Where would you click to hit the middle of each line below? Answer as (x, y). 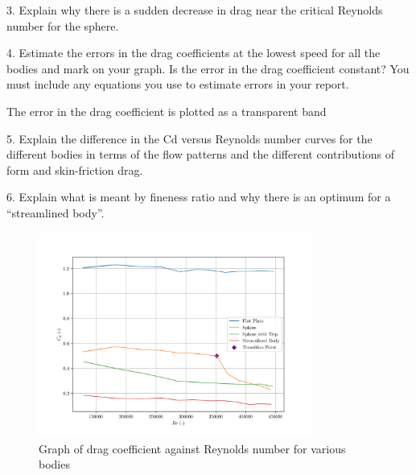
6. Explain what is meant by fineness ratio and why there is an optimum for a (199, 197)
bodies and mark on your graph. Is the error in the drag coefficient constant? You (208, 68)
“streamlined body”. (56, 212)
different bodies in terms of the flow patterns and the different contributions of (200, 154)
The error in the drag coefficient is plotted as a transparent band (167, 111)
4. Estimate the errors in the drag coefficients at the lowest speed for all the (194, 53)
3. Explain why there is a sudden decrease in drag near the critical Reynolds (195, 10)
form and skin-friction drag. (75, 169)
